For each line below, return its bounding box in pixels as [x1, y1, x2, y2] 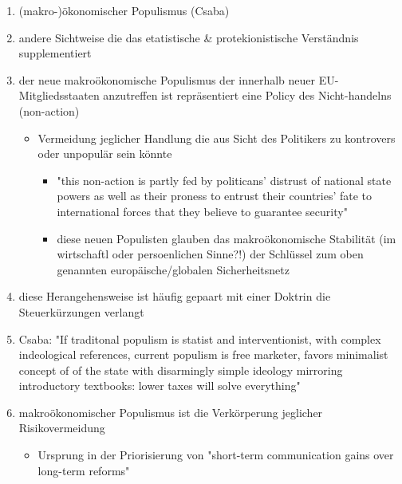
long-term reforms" [37, 462, 130, 478]
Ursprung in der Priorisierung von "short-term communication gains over [37, 447, 394, 463]
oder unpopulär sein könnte [37, 145, 172, 162]
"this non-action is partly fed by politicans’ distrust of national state [57, 171, 392, 188]
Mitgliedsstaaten [18, 87, 100, 104]
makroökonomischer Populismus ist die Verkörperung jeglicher [18, 403, 323, 420]
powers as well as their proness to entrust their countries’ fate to [57, 187, 372, 204]
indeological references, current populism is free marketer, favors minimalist [18, 346, 388, 363]
